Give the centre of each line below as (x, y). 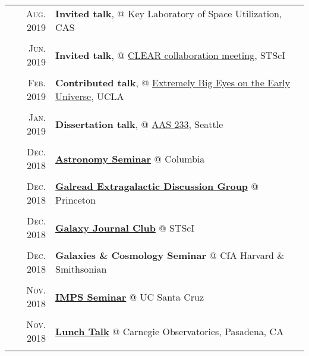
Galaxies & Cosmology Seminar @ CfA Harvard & (170, 255)
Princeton (75, 200)
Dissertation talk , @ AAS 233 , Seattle (139, 124)
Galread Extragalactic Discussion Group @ (157, 186)
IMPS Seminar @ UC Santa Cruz (130, 296)
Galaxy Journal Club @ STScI (125, 227)
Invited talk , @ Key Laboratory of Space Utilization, (169, 13)
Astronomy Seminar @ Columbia (130, 158)
